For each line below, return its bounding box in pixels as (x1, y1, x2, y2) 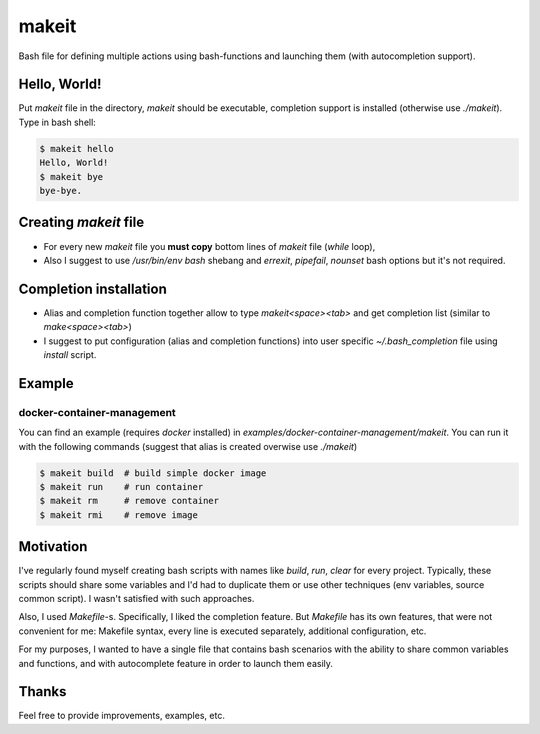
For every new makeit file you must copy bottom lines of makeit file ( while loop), (43, 240, 376, 252)
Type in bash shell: (18, 116, 97, 128)
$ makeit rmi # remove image (39, 509, 199, 520)
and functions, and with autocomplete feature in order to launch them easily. (18, 657, 334, 669)
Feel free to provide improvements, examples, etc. (18, 710, 225, 722)
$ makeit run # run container (39, 481, 204, 492)
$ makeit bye (39, 171, 104, 182)
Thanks (18, 683, 67, 700)
